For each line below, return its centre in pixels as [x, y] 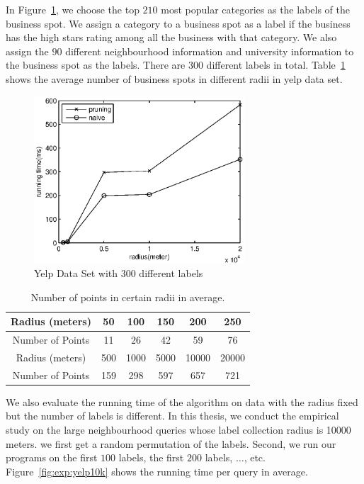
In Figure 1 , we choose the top [73, 9]
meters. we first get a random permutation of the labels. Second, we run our [171, 443]
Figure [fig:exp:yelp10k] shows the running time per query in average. [157, 471]
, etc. [255, 457]
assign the [27, 51]
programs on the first [52, 457]
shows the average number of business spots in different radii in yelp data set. [174, 78]
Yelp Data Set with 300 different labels [119, 273]
